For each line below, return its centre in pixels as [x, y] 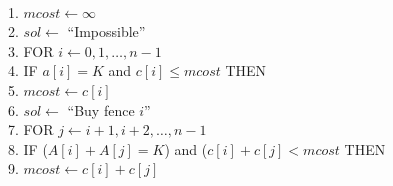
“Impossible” [106, 31]
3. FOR [31, 50]
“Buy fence [101, 109]
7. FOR [31, 129]
